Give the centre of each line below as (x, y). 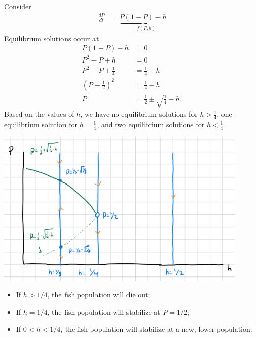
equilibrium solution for (41, 124)
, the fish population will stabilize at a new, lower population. (156, 329)
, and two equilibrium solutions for (151, 124)
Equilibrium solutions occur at (52, 38)
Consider (18, 6)
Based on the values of (39, 114)
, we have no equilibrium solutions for (139, 114)
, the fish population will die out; (99, 295)
